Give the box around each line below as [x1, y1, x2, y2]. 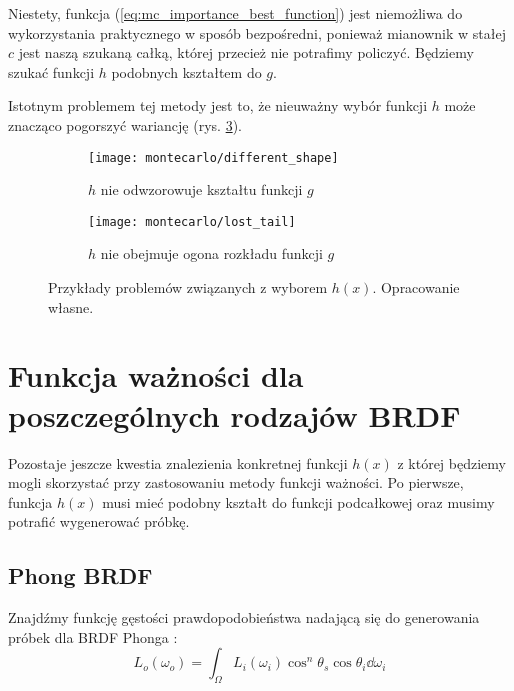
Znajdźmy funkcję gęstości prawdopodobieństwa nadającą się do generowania [8, 607, 480, 628]
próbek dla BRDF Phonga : [8, 626, 178, 647]
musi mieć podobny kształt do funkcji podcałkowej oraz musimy [102, 491, 495, 512]
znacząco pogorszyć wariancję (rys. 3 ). [8, 114, 242, 135]
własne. [48, 296, 94, 317]
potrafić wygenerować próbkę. [8, 511, 190, 532]
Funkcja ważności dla [8, 355, 304, 396]
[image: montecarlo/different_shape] [88, 150, 339, 165]
